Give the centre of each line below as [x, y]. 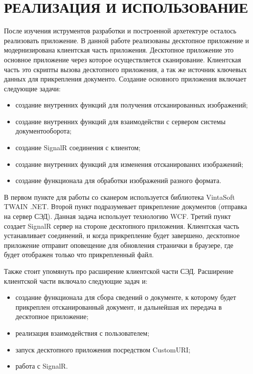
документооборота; [44, 131]
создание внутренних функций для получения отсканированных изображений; [132, 105]
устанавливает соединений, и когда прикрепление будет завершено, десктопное [122, 235]
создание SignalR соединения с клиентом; [78, 147]
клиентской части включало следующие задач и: [76, 280]
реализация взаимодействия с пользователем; [82, 333]
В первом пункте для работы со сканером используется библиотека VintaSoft [119, 197]
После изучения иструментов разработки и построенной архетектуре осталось [120, 31]
